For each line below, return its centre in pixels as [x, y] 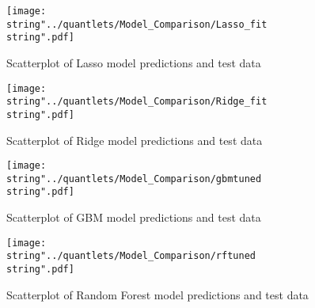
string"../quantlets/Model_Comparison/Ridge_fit [137, 102]
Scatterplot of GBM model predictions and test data [134, 217]
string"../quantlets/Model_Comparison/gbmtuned [134, 179]
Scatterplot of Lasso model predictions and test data [134, 62]
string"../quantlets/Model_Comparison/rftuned [131, 256]
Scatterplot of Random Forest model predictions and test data [157, 294]
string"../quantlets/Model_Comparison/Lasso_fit [137, 24]
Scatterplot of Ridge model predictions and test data [135, 140]
